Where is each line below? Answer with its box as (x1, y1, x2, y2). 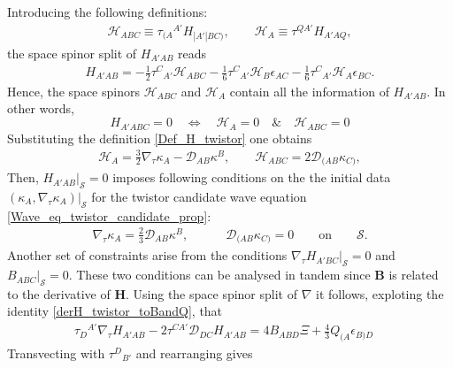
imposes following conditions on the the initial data (112, 168, 391, 187)
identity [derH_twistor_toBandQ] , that (7, 302, 223, 320)
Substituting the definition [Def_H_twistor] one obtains (7, 128, 312, 147)
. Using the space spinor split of (125, 284, 297, 303)
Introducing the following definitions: (7, 3, 208, 20)
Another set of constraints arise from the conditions (7, 246, 288, 264)
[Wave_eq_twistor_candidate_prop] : (7, 206, 211, 225)
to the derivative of (7, 284, 111, 303)
